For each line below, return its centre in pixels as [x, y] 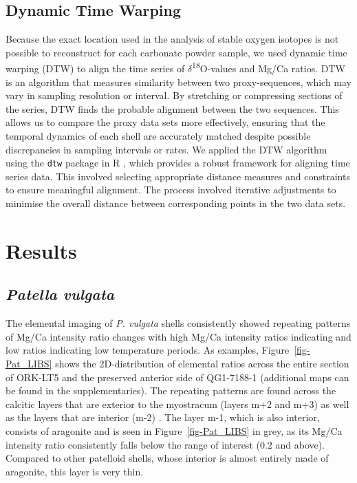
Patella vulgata [60, 294]
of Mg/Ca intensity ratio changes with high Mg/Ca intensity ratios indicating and [178, 336]
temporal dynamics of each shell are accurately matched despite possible [158, 136]
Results [41, 250]
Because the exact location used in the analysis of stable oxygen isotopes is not [172, 39]
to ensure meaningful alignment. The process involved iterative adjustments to [171, 190]
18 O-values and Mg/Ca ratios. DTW [269, 67]
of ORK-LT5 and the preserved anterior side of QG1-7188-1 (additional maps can [177, 377]
